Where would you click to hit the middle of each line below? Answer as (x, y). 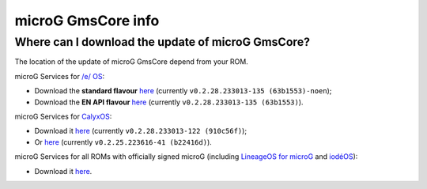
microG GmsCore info (87, 21)
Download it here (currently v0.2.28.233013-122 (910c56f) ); (141, 131)
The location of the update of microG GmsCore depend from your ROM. (131, 62)
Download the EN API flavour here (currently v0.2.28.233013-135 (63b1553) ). (169, 102)
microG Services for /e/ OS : (60, 76)
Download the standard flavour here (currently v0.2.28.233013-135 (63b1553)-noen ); (183, 91)
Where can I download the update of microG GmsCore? (162, 42)
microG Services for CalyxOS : (63, 116)
